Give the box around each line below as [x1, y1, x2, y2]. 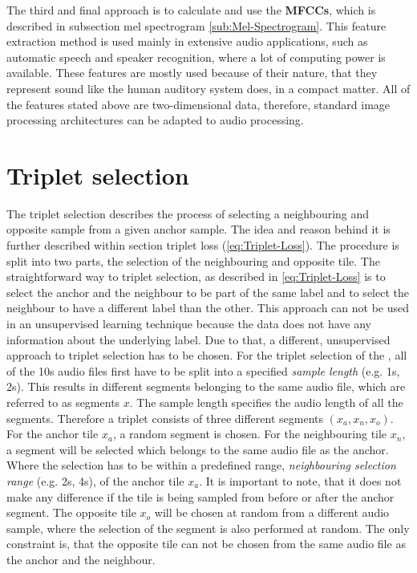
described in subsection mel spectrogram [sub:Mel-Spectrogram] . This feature [6, 17, 387, 34]
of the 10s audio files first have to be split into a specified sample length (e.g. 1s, [6, 362, 400, 379]
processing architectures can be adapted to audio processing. [6, 112, 304, 128]
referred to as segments [6, 394, 120, 410]
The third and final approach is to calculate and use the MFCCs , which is [6, 2, 376, 18]
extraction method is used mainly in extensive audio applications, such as [6, 33, 368, 50]
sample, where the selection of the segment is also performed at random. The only [6, 519, 410, 536]
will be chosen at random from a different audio [154, 504, 390, 521]
